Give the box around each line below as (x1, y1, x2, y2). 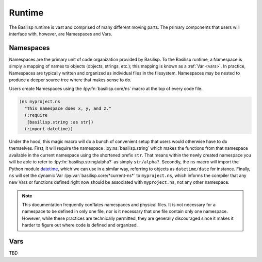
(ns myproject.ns (19, 99, 61, 105)
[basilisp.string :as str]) (27, 119, 94, 125)
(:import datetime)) (24, 126, 73, 131)
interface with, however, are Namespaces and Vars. (9, 31, 113, 36)
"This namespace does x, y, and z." (24, 105, 112, 111)
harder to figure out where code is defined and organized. (22, 222, 138, 228)
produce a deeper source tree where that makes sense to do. (9, 77, 132, 83)
